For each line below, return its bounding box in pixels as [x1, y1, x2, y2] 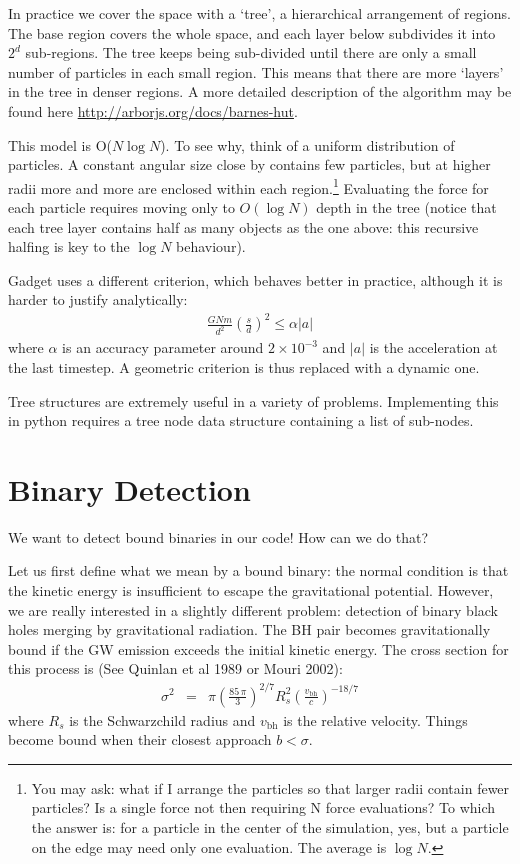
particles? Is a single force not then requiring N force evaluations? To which [31, 797, 496, 818]
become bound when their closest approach [8, 729, 272, 750]
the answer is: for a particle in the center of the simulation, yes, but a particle [31, 816, 509, 837]
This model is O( [8, 134, 112, 155]
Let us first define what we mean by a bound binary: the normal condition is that [8, 560, 509, 581]
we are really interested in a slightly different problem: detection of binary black [8, 599, 498, 620]
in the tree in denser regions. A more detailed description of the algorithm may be [8, 81, 512, 102]
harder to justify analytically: [8, 289, 188, 310]
